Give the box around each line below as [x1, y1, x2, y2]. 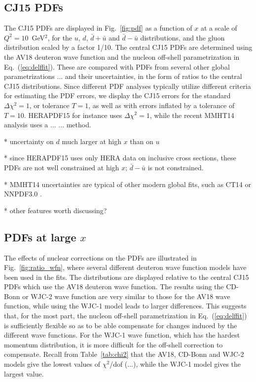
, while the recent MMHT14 [149, 110, 234, 120]
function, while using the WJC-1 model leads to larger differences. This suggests [4, 301, 247, 311]
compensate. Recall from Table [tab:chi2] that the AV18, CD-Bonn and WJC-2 [4, 349, 244, 359]
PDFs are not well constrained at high [4, 162, 119, 172]
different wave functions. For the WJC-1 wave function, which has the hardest [4, 330, 240, 340]
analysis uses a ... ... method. [4, 119, 91, 130]
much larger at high [62, 136, 122, 146]
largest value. [4, 368, 44, 379]
